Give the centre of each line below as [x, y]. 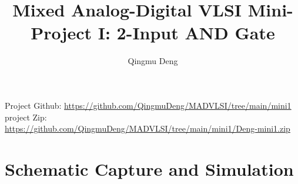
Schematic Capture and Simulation [149, 168]
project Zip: [26, 117]
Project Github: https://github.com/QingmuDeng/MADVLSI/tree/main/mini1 [148, 105]
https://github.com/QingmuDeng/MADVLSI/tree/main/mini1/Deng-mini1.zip [148, 128]
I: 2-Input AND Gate [186, 33]
